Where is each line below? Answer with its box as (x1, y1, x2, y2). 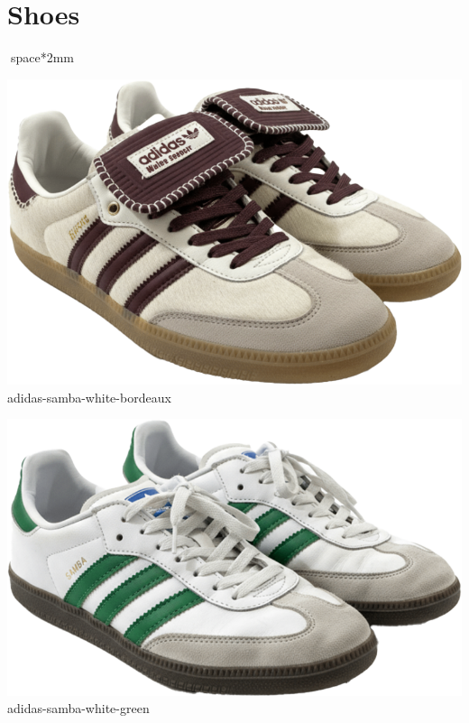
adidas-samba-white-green (7, 699, 150, 718)
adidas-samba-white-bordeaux (7, 387, 171, 406)
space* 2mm (10, 48, 74, 67)
